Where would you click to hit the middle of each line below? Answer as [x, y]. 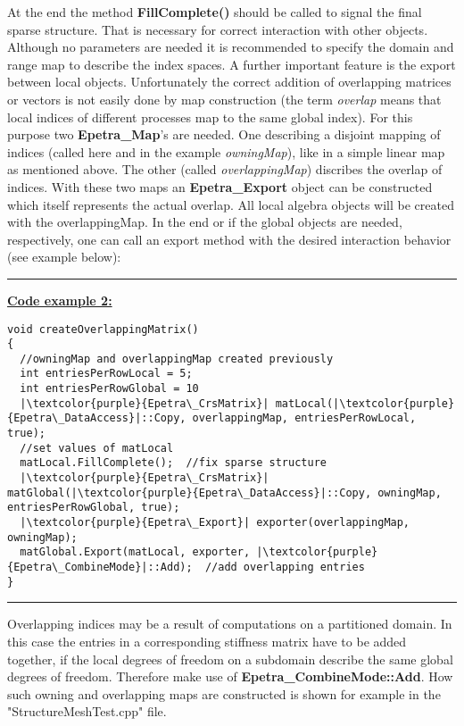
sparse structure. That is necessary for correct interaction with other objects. [218, 29]
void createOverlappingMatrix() [103, 329]
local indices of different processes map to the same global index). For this [210, 117]
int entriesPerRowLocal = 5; [106, 374]
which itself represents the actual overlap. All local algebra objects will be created [231, 204]
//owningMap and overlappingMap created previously [177, 359]
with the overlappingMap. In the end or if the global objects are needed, [205, 222]
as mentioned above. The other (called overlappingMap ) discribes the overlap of [225, 169]
